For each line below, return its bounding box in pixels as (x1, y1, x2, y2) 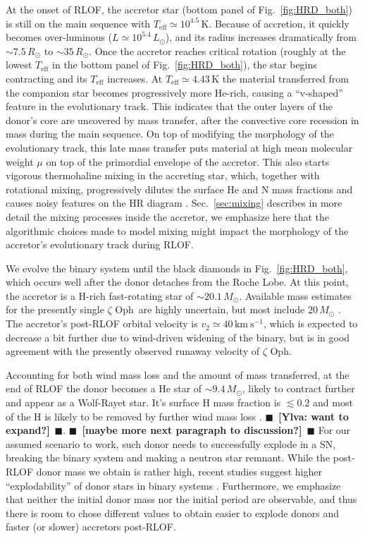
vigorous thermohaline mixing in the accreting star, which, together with (6, 168, 320, 183)
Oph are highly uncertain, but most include (115, 302, 305, 317)
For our (318, 423, 351, 437)
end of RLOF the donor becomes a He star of (6, 381, 202, 396)
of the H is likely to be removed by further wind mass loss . (6, 408, 262, 423)
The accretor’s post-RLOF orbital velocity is (6, 316, 198, 331)
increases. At (107, 71, 163, 85)
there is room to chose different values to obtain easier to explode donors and (6, 505, 340, 520)
